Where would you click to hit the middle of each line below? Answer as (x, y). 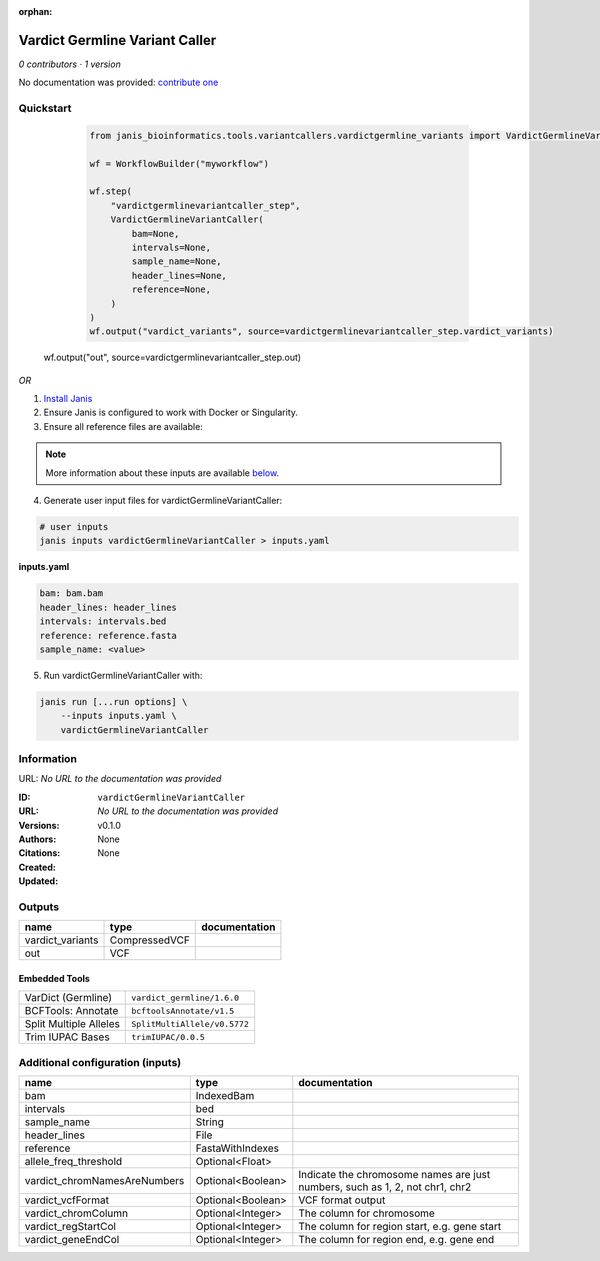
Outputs (39, 907)
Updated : (38, 881)
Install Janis (68, 399)
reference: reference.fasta (108, 635)
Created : (37, 867)
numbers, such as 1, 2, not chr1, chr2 (385, 1187)
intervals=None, (171, 247)
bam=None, (155, 233)
